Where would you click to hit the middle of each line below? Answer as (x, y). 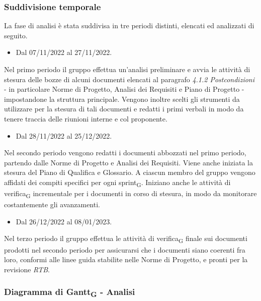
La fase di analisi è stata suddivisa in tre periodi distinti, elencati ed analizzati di (129, 25)
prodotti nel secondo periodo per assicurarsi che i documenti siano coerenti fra (125, 249)
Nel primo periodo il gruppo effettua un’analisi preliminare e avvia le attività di (127, 69)
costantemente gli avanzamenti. (52, 204)
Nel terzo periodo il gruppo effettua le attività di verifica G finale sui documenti (126, 239)
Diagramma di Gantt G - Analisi (70, 292)
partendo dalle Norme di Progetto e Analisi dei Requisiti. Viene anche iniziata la (128, 162)
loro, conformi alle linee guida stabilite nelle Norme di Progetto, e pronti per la (126, 259)
